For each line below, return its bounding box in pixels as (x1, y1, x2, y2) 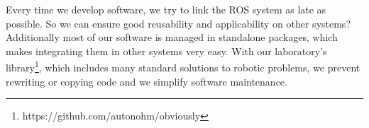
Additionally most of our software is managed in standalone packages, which (6, 30, 338, 45)
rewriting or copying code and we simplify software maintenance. (6, 74, 287, 88)
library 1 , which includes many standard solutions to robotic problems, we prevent (6, 58, 360, 75)
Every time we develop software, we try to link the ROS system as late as (6, 2, 326, 16)
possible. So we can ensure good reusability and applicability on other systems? (6, 16, 351, 30)
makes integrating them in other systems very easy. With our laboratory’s (6, 43, 327, 58)
